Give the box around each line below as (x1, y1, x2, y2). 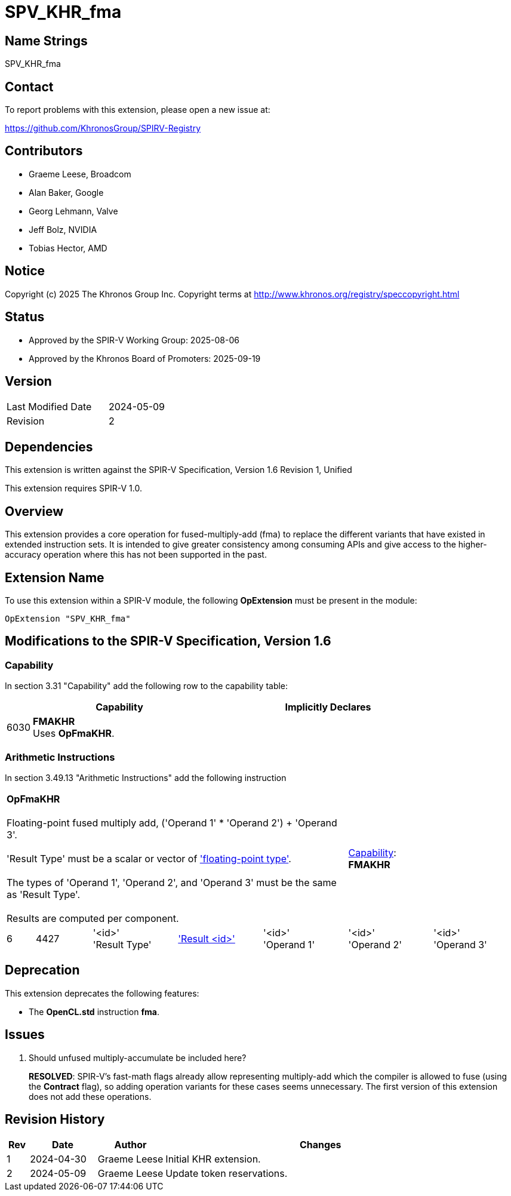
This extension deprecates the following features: (5, 988, 199, 998)
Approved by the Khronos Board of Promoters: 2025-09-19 (29, 353, 261, 364)
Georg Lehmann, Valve (29, 205, 118, 216)
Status (5, 309, 45, 325)
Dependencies (5, 439, 93, 454)
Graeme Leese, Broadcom (29, 168, 131, 179)
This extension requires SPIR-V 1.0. (5, 483, 142, 494)
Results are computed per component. (7, 912, 179, 924)
